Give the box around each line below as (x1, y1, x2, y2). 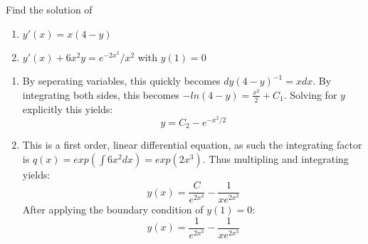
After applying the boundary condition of (22, 202, 204, 217)
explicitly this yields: (22, 101, 113, 116)
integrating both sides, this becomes (22, 87, 179, 102)
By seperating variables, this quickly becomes (22, 73, 221, 88)
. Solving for (283, 87, 337, 102)
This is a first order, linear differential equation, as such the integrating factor (22, 137, 362, 152)
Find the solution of (6, 2, 93, 16)
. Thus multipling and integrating (202, 151, 349, 166)
